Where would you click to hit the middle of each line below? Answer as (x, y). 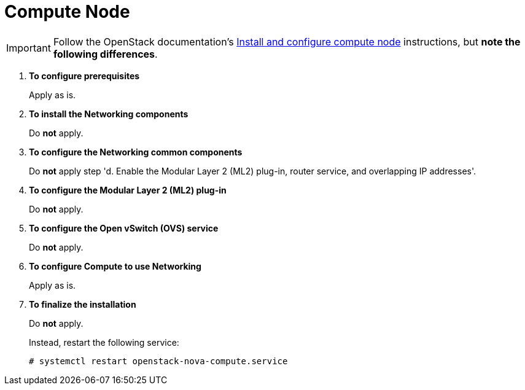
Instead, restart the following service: (104, 342)
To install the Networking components (109, 114)
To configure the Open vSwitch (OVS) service (124, 228)
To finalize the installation (83, 304)
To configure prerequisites (84, 76)
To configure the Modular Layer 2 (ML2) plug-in (128, 190)
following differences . (105, 54)
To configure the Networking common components (136, 152)
